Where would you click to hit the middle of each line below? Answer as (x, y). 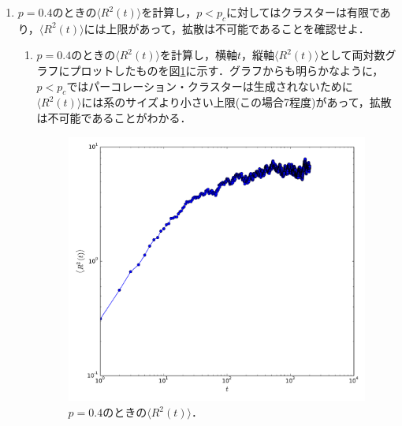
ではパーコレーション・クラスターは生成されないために (210, 86)
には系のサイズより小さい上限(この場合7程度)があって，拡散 (236, 102)
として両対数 (352, 55)
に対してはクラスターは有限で (303, 12)
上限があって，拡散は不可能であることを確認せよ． (238, 28)
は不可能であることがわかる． (114, 117)
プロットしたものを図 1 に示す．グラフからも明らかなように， (227, 70)
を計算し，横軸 (198, 55)
